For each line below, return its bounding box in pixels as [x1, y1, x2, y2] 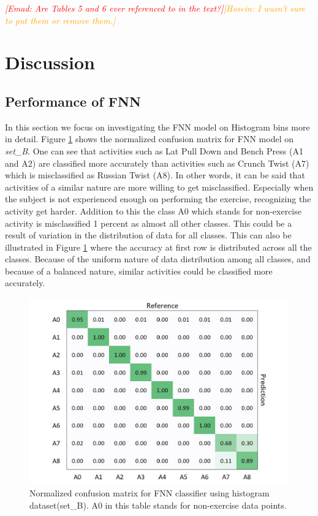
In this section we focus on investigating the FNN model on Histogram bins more [5, 120, 310, 133]
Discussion [5, 50, 95, 75]
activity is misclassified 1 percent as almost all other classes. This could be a [5, 216, 292, 229]
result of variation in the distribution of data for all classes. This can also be [5, 229, 292, 241]
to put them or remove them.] [5, 13, 116, 26]
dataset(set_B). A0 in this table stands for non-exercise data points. [29, 499, 287, 512]
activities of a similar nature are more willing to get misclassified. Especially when [5, 180, 314, 193]
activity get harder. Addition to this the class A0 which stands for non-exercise [5, 204, 301, 217]
